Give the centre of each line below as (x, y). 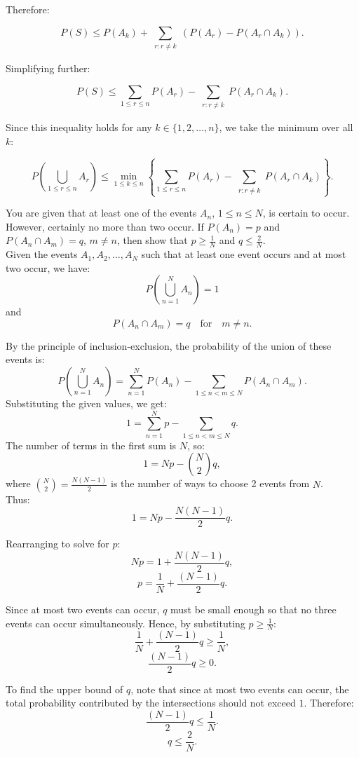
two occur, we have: (48, 267)
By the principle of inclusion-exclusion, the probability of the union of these (169, 345)
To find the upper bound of (65, 689)
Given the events (42, 254)
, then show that (152, 240)
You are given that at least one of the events (101, 213)
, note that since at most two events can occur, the (240, 689)
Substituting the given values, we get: (86, 403)
